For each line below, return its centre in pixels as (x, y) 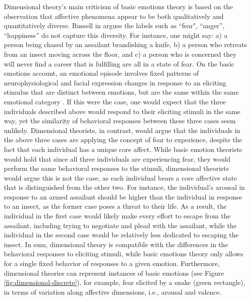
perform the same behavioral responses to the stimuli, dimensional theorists (117, 168)
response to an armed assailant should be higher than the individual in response (123, 196)
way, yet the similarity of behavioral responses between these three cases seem (120, 121)
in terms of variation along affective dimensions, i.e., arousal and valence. (113, 292)
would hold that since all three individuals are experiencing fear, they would (117, 158)
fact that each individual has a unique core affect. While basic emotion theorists (123, 149)
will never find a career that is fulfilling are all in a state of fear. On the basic (119, 63)
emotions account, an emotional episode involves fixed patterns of (101, 73)
